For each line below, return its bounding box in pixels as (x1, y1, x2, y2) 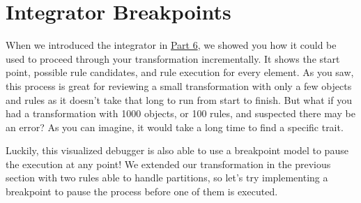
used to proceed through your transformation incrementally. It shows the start (6, 51, 340, 66)
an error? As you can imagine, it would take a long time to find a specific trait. (6, 119, 344, 134)
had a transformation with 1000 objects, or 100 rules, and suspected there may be (6, 106, 355, 121)
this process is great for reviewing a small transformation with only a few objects (6, 78, 352, 93)
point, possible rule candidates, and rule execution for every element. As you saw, (6, 65, 354, 80)
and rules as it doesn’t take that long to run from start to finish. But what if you (6, 92, 352, 107)
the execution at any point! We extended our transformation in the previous (6, 156, 331, 171)
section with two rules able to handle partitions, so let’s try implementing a (6, 170, 328, 185)
